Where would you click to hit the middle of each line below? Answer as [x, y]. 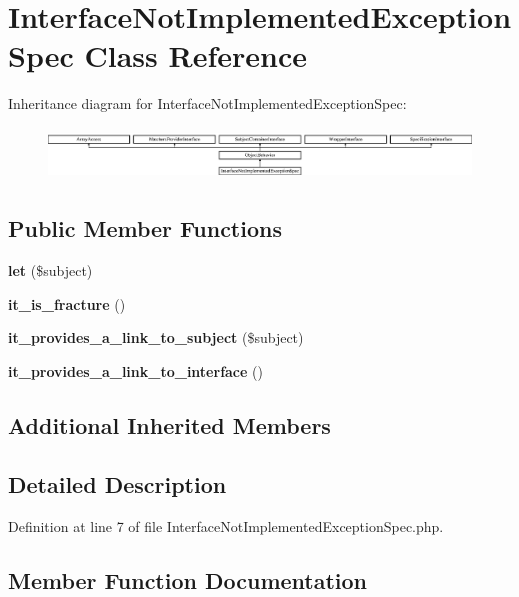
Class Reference [195, 55]
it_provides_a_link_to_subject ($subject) [156, 337]
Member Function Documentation [188, 579]
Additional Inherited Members [169, 424]
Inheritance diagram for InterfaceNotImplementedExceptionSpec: [207, 103]
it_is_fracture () [67, 303]
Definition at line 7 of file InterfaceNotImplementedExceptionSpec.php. [226, 525]
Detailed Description [117, 483]
